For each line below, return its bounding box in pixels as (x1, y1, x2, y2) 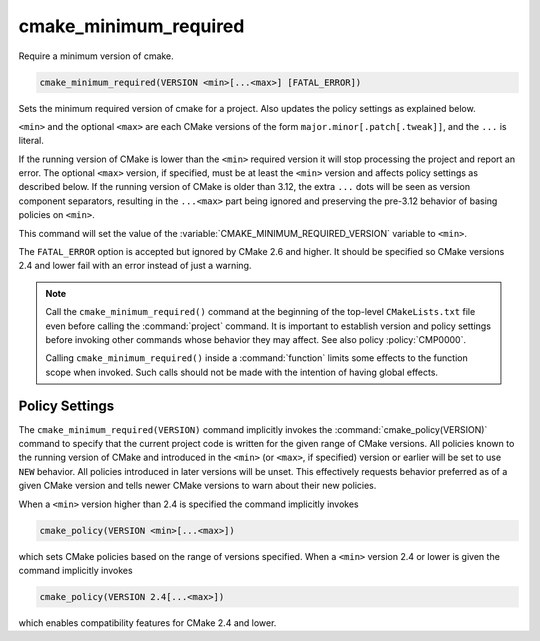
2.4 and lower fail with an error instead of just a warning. (18, 260, 252, 272)
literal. (18, 135, 44, 147)
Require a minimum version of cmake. (18, 50, 174, 62)
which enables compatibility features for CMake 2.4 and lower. (18, 616, 277, 629)
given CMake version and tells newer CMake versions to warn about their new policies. (18, 480, 377, 492)
